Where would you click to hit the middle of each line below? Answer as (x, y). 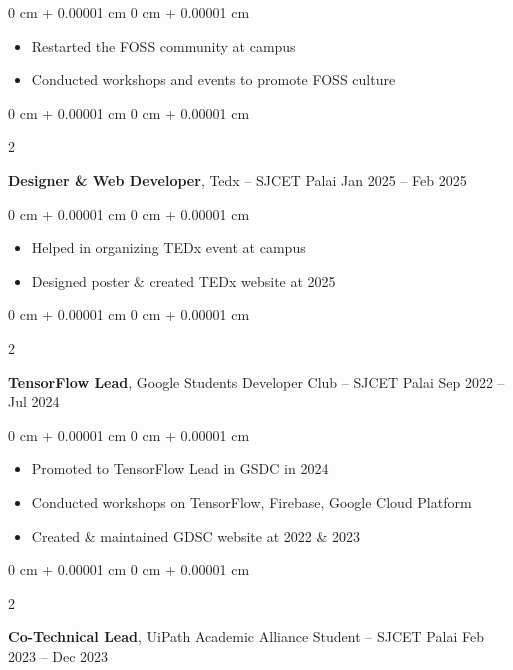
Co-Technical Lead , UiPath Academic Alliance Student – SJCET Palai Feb (246, 636)
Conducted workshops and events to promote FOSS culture (213, 79)
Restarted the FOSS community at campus (163, 45)
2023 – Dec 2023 (58, 655)
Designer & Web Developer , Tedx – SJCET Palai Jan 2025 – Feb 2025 (237, 179)
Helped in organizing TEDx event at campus (168, 247)
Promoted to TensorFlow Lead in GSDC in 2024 (180, 468)
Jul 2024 (34, 401)
